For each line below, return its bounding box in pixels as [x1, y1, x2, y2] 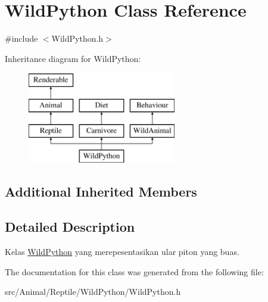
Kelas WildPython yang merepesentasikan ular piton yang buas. [5, 245, 239, 258]
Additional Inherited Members [5, 182, 197, 201]
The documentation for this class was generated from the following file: [5, 265, 264, 278]
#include [5, 32, 38, 45]
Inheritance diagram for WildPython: [5, 52, 141, 64]
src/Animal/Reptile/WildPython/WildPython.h [5, 285, 181, 298]
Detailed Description [5, 217, 135, 236]
